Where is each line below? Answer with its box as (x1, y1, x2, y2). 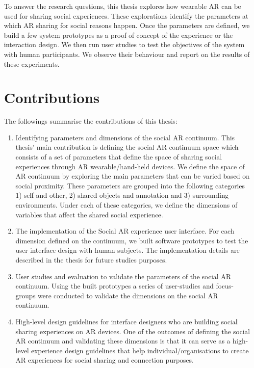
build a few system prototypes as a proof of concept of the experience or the (4, 29, 233, 40)
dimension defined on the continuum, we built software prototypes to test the (15, 235, 248, 245)
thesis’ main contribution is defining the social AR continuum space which (15, 142, 239, 152)
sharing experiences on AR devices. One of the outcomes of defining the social (15, 326, 250, 336)
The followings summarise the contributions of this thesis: (4, 116, 178, 126)
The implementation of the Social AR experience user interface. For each (15, 226, 234, 236)
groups (15, 290, 36, 300)
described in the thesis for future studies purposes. (15, 255, 167, 264)
